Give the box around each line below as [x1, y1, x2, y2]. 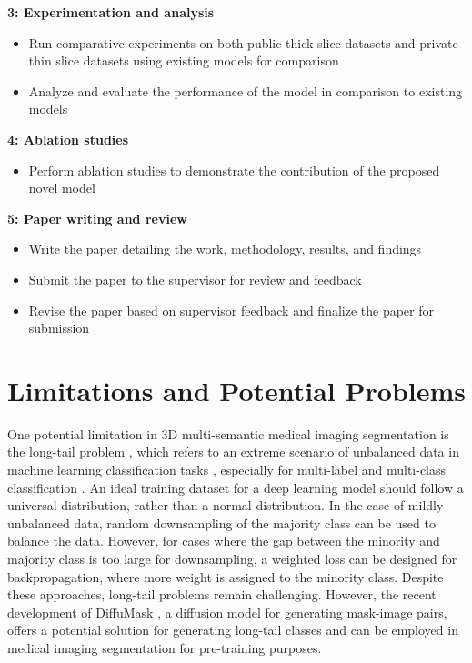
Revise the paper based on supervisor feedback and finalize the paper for [28, 300, 435, 319]
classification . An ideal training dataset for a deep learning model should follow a [7, 477, 464, 497]
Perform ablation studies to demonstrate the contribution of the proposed [28, 160, 440, 179]
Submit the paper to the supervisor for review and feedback [28, 269, 362, 288]
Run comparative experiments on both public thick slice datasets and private [28, 33, 458, 52]
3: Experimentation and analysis [7, 3, 215, 21]
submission [28, 318, 90, 337]
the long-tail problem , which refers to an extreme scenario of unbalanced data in [7, 442, 459, 461]
